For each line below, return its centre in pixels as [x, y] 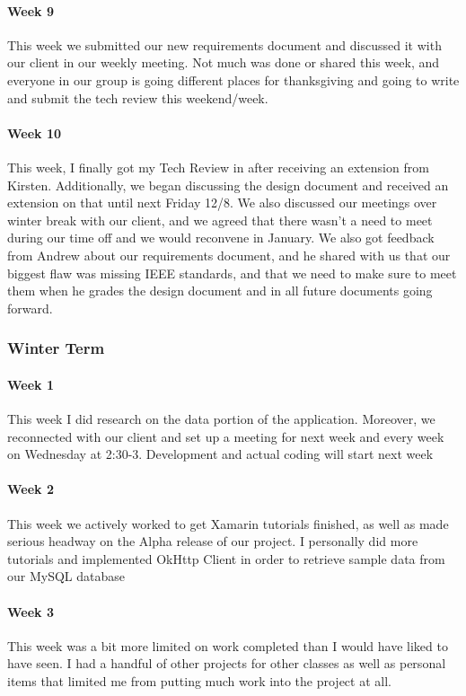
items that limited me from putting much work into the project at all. [199, 680]
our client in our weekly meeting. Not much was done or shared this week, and [224, 62]
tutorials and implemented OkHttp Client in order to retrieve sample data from [226, 558]
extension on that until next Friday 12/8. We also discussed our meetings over [222, 203]
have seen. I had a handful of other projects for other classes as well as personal [227, 663]
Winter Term [56, 348]
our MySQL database [66, 576]
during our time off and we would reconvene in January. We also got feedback [221, 238]
